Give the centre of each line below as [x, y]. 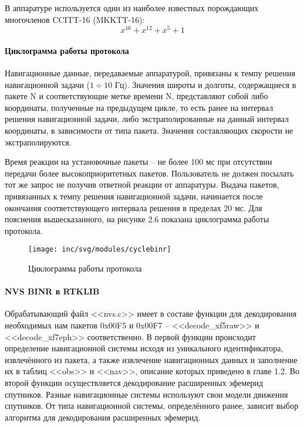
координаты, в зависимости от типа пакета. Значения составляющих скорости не [149, 131]
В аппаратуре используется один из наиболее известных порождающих [132, 8]
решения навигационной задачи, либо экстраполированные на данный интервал [147, 119]
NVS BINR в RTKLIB [52, 291]
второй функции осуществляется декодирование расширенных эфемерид [134, 382]
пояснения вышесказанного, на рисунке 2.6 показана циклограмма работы [137, 219]
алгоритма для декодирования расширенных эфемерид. [103, 417]
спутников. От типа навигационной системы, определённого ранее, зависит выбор [152, 406]
